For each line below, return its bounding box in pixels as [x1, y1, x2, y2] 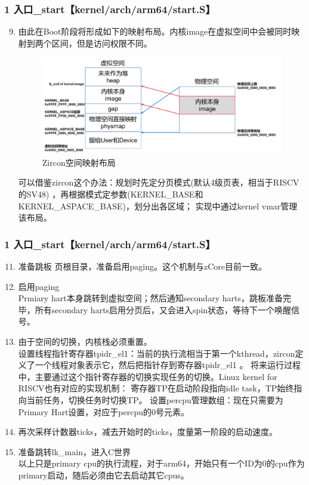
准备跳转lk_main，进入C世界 [18, 445, 131, 458]
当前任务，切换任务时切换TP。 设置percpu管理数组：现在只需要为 [26, 393, 283, 406]
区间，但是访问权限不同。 [51, 36, 152, 49]
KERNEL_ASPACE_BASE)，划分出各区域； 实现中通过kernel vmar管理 [18, 199, 298, 212]
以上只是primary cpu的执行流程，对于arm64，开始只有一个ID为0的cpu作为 [18, 457, 305, 469]
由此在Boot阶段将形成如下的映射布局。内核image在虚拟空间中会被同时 [18, 25, 292, 38]
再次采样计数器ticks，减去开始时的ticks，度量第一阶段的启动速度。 [18, 425, 277, 438]
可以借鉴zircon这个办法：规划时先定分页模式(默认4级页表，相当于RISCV [18, 176, 299, 189]
